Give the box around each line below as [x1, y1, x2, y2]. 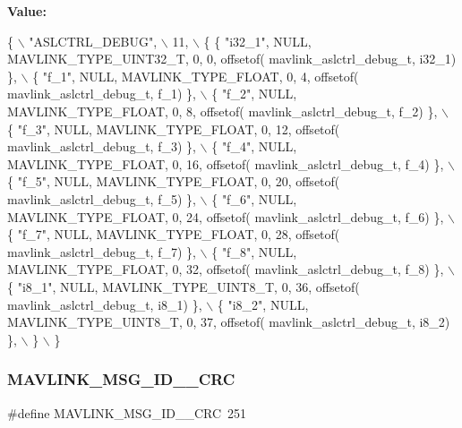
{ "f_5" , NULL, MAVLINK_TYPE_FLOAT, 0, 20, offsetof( [7, 172, 340, 191]
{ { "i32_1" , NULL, [203, 31, 312, 50]
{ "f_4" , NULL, [211, 137, 297, 156]
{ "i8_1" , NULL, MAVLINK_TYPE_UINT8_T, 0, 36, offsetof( [7, 277, 360, 295]
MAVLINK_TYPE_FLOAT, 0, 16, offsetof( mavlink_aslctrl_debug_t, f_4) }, [7, 154, 444, 173]
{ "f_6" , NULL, [211, 189, 297, 208]
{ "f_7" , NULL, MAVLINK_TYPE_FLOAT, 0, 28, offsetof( [7, 225, 340, 244]
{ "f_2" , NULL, [211, 84, 297, 103]
